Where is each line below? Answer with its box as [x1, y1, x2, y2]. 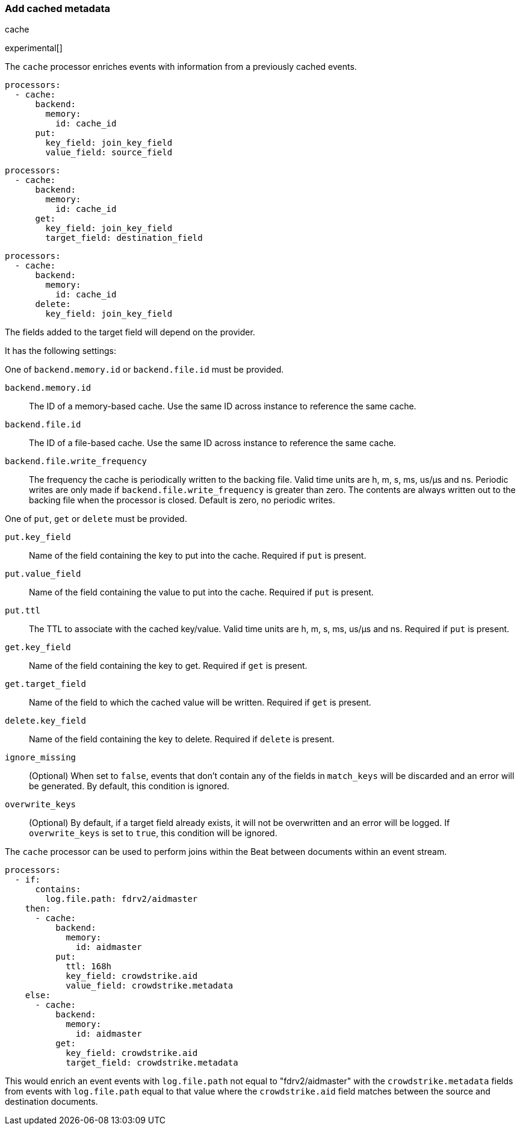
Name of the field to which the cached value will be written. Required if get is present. [29, 697, 371, 708]
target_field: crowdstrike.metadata [66, 1058, 238, 1068]
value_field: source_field [45, 147, 173, 158]
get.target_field [5, 679, 86, 689]
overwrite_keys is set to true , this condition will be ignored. [29, 828, 277, 839]
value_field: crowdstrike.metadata [66, 981, 234, 991]
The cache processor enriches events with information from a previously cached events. [5, 61, 357, 72]
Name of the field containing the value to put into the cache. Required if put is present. [29, 587, 374, 598]
